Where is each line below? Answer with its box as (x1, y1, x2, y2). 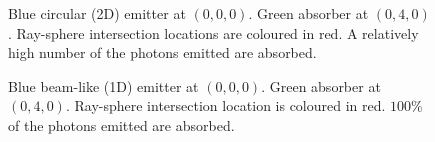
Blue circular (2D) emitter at (8, 3, 186, 23)
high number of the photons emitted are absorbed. (8, 42, 317, 63)
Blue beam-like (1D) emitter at (8, 75, 199, 96)
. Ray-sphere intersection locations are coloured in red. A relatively (8, 22, 419, 43)
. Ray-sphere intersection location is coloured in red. (65, 95, 386, 116)
